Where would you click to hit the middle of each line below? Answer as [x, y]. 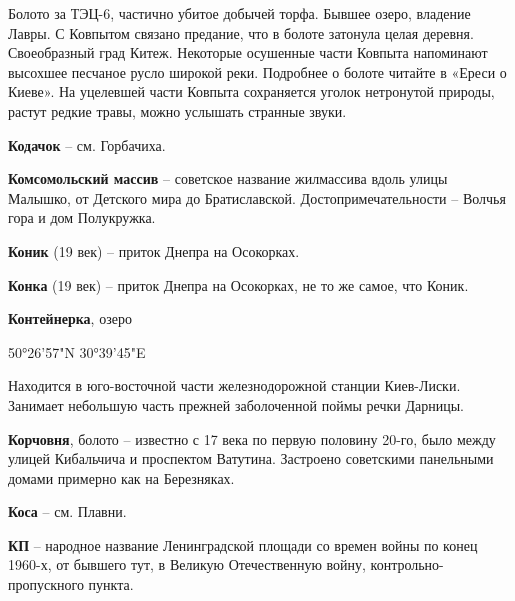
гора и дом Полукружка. [82, 217]
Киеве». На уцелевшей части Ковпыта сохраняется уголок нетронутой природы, [251, 91]
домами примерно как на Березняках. [121, 477]
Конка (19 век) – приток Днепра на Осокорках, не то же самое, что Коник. [238, 284]
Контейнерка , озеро [70, 318]
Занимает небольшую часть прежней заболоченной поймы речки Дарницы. [236, 404]
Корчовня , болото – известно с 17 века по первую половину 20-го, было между [252, 438]
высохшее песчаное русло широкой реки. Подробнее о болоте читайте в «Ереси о [257, 71]
